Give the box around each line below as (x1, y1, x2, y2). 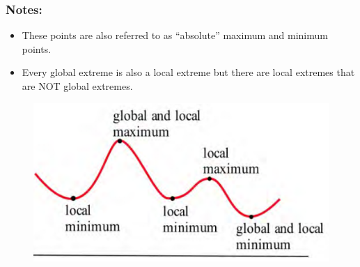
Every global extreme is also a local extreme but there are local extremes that (22, 65, 355, 79)
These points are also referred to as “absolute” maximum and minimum (22, 28, 328, 43)
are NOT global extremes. (22, 79, 133, 93)
